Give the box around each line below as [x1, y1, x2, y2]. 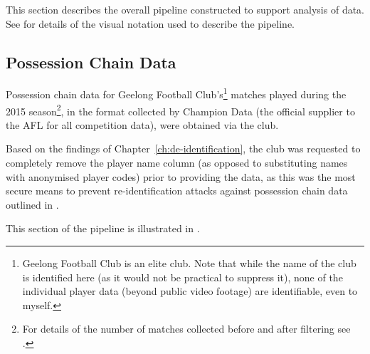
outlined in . [6, 197, 59, 212]
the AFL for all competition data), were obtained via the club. [6, 117, 279, 132]
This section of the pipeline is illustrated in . [6, 221, 200, 236]
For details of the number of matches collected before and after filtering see [22, 321, 351, 336]
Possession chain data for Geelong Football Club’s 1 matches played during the [6, 85, 347, 102]
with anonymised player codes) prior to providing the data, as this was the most [6, 169, 356, 184]
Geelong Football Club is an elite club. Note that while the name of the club [22, 256, 356, 271]
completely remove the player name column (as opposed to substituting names [6, 155, 348, 170]
